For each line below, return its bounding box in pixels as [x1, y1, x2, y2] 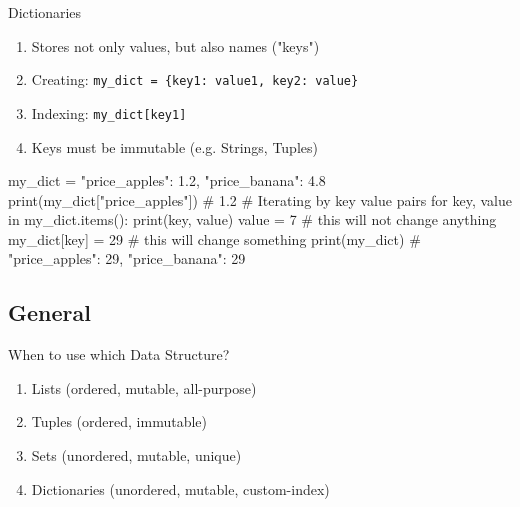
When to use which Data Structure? [8, 344, 230, 365]
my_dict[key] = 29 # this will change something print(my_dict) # [8, 228, 421, 249]
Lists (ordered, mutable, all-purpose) [31, 377, 257, 398]
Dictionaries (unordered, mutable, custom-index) [31, 478, 330, 499]
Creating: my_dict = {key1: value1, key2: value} [31, 69, 359, 90]
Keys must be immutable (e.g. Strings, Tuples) [31, 136, 318, 157]
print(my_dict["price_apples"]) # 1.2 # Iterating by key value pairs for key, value [8, 189, 512, 210]
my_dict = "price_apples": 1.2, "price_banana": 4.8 [8, 170, 326, 191]
